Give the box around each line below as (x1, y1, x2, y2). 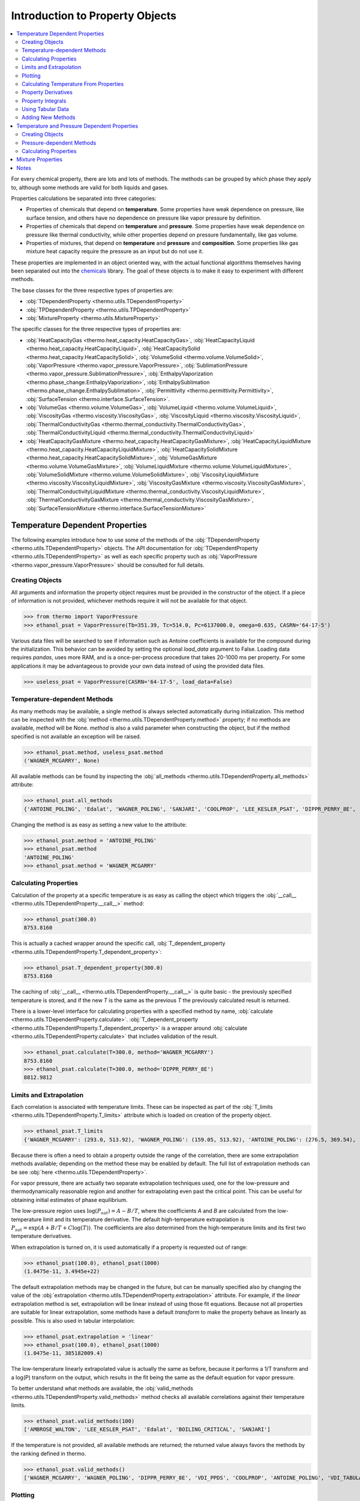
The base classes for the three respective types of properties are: (11, 286, 174, 294)
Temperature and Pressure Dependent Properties (16, 122, 139, 129)
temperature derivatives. (11, 1233, 72, 1240)
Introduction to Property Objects (11, 9, 177, 22)
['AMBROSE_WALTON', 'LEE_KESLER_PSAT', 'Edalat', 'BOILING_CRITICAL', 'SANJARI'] (23, 1426, 271, 1433)
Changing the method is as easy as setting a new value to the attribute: (11, 821, 187, 828)
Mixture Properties (16, 156, 63, 163)
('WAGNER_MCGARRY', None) (23, 757, 100, 764)
